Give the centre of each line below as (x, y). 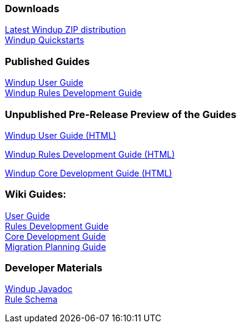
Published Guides (47, 61)
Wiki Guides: (36, 194)
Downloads (32, 9)
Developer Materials (54, 268)
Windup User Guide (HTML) (61, 135)
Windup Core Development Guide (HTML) (89, 173)
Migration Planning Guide (56, 246)
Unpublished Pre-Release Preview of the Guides (121, 114)
